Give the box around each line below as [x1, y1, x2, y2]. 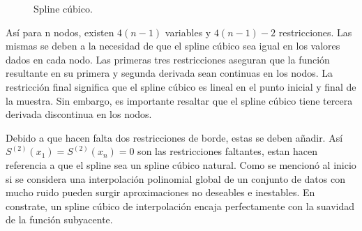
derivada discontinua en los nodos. [6, 107, 152, 121]
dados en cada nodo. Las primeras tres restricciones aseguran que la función [6, 52, 330, 66]
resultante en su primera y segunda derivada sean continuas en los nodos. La [6, 66, 333, 80]
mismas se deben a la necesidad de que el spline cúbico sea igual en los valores [6, 38, 340, 53]
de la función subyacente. [6, 212, 113, 227]
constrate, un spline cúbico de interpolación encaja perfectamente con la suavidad [6, 198, 355, 213]
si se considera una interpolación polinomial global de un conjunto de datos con [6, 171, 345, 186]
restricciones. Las [278, 24, 352, 39]
